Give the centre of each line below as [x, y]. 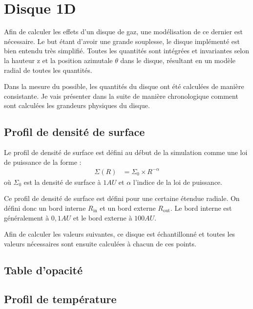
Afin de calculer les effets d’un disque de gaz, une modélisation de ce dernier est [123, 32]
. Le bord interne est [201, 208]
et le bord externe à [103, 217]
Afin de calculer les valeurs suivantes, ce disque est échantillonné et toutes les [120, 234]
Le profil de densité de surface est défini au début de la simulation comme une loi [126, 152]
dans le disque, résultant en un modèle [178, 60]
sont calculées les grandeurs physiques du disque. [77, 105]
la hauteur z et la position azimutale [58, 60]
